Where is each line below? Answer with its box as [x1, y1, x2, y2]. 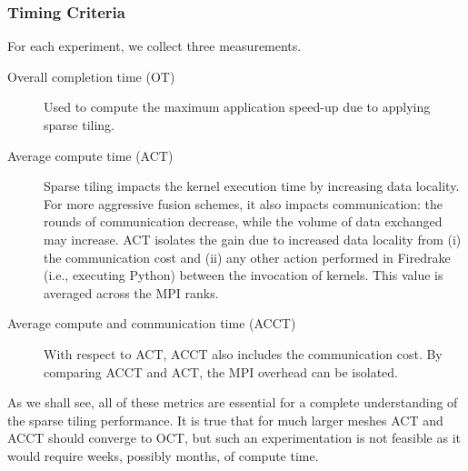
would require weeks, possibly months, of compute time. [7, 446, 319, 465]
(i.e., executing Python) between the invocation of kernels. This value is [44, 266, 443, 285]
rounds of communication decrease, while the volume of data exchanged [44, 212, 443, 231]
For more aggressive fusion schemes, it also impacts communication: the [44, 194, 443, 213]
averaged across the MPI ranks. [44, 283, 219, 302]
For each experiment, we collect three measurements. [7, 36, 302, 55]
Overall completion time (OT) [7, 66, 175, 85]
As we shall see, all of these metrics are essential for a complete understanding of [7, 393, 458, 412]
